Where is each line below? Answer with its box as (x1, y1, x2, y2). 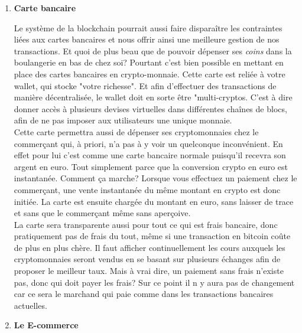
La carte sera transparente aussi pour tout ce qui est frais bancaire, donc (14, 218, 278, 230)
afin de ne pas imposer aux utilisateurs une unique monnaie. (14, 114, 232, 126)
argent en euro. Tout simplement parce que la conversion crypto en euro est (14, 160, 288, 172)
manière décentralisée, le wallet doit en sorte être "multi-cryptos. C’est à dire (14, 91, 293, 103)
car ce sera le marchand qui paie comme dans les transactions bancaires (14, 288, 274, 300)
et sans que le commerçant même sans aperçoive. (14, 207, 191, 219)
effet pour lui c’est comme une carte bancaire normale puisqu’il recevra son (14, 149, 286, 161)
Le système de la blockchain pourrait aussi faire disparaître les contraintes (14, 21, 282, 34)
